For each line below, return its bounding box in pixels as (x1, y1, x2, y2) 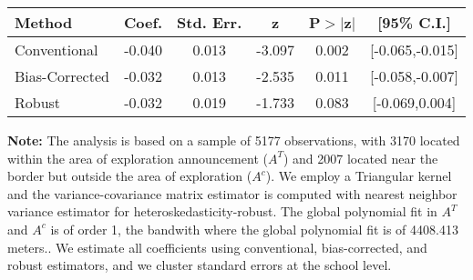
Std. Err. (177, 12, 242, 33)
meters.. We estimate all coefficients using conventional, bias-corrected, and (7, 237, 427, 256)
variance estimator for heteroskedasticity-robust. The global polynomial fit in (7, 202, 437, 221)
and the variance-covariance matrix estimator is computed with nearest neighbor (7, 184, 458, 203)
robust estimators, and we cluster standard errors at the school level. (7, 255, 392, 275)
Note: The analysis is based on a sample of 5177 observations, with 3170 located (7, 131, 460, 149)
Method (15, 12, 73, 33)
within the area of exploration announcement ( (7, 148, 268, 167)
